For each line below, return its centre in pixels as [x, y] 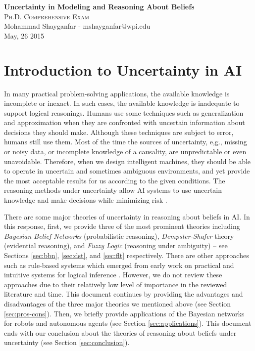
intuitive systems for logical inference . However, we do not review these [113, 275]
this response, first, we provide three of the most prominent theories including [122, 226]
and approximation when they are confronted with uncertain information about [125, 122]
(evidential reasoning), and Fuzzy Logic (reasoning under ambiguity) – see [116, 245]
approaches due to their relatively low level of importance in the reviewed [116, 284]
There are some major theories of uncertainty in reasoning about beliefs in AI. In [127, 216]
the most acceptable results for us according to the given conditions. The [115, 180]
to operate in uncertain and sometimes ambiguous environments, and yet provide [127, 171]
